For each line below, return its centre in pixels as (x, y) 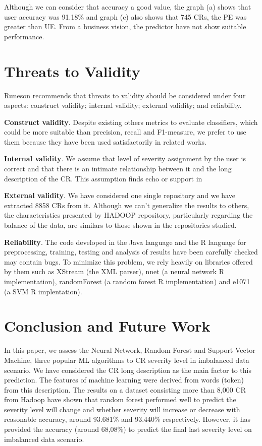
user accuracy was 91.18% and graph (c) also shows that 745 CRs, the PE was (125, 16)
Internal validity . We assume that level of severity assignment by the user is (125, 158)
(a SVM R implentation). (43, 291)
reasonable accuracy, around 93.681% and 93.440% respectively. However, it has (127, 419)
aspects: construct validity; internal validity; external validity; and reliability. (123, 105)
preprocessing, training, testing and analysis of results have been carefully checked (131, 252)
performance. (24, 36)
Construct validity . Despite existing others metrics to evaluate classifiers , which (131, 122)
